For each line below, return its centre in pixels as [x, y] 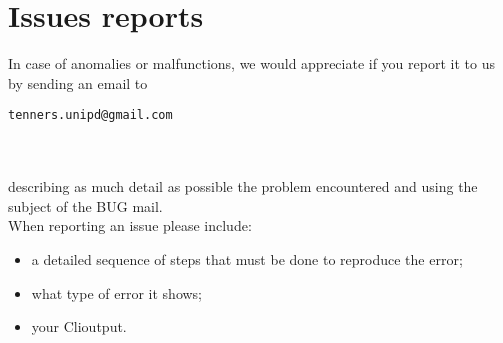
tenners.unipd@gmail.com [90, 115]
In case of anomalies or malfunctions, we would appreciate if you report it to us [251, 63]
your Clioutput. [79, 326]
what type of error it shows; [117, 292]
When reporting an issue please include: [130, 225]
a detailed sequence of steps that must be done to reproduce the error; [247, 258]
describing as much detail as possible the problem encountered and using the [243, 186]
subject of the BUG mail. [85, 205]
